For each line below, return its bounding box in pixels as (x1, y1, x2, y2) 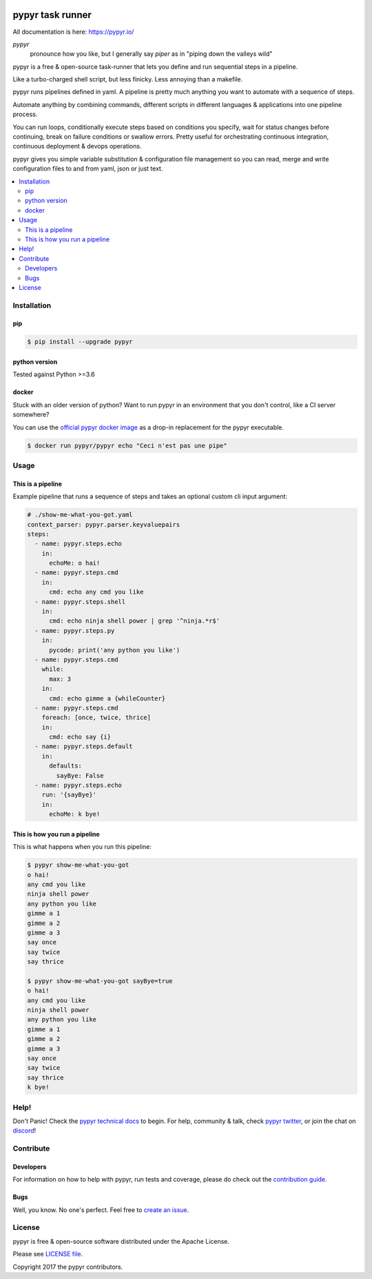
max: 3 (49, 675, 72, 683)
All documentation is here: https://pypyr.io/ (12, 28, 134, 36)
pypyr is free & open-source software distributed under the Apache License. (12, 1237, 230, 1245)
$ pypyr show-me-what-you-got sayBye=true (27, 977, 173, 985)
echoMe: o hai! (49, 559, 101, 567)
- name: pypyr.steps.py (34, 627, 115, 634)
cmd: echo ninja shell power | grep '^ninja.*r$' (49, 617, 220, 625)
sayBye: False (56, 772, 104, 779)
